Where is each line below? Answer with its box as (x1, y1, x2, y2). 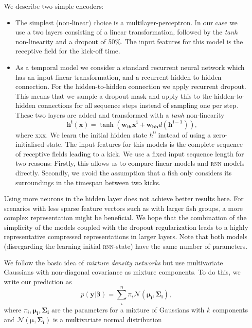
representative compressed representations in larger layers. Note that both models (4, 231, 248, 242)
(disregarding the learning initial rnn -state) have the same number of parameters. (4, 241, 248, 251)
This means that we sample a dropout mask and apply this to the (15, 90, 212, 101)
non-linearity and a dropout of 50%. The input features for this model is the (15, 36, 243, 46)
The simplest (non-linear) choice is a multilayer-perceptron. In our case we (15, 17, 238, 27)
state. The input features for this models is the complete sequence (46, 139, 243, 149)
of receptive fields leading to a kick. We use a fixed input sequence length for (15, 148, 244, 158)
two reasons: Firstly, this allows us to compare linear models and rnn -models (15, 158, 245, 168)
